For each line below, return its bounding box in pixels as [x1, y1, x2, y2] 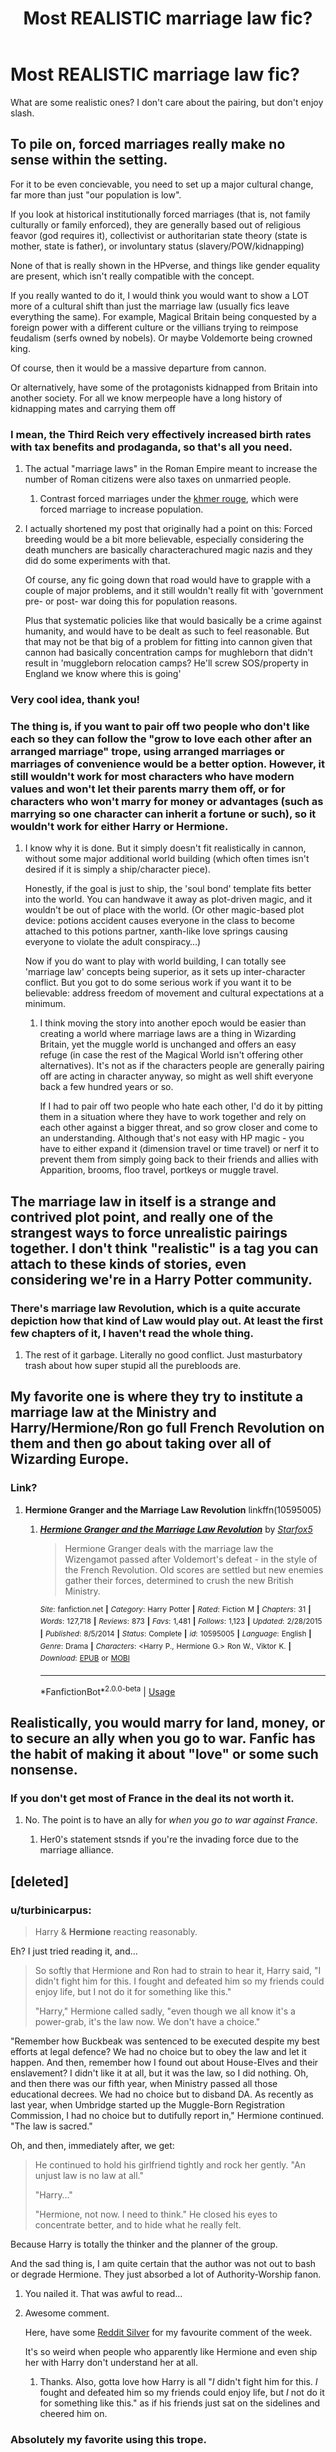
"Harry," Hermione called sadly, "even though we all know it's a [34, 2005, 296, 2017]
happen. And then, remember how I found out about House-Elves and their [10, 2056, 319, 2068]
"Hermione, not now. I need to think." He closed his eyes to [34, 2208, 278, 2220]
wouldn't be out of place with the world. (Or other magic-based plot [24, 904, 305, 916]
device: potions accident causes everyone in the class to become [24, 915, 295, 927]
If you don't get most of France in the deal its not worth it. [10, 1791, 295, 1805]
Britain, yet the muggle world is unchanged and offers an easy [39, 1038, 297, 1051]
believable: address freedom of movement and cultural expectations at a [24, 987, 325, 999]
